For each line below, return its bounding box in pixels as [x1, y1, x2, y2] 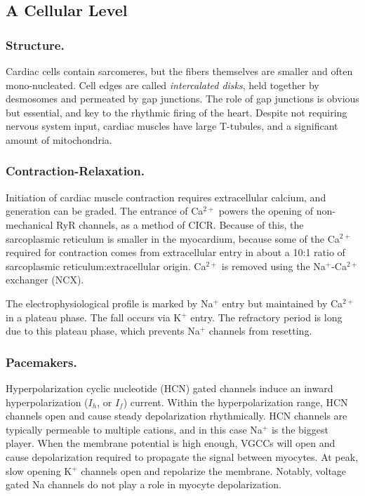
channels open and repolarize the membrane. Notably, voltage [81, 463, 347, 478]
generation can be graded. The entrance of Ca [6, 203, 204, 218]
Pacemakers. [6, 353, 77, 370]
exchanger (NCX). [6, 272, 84, 287]
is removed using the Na [221, 258, 326, 273]
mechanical [6, 217, 53, 232]
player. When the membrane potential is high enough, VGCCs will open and [6, 436, 336, 450]
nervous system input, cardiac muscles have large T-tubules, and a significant [6, 119, 338, 133]
